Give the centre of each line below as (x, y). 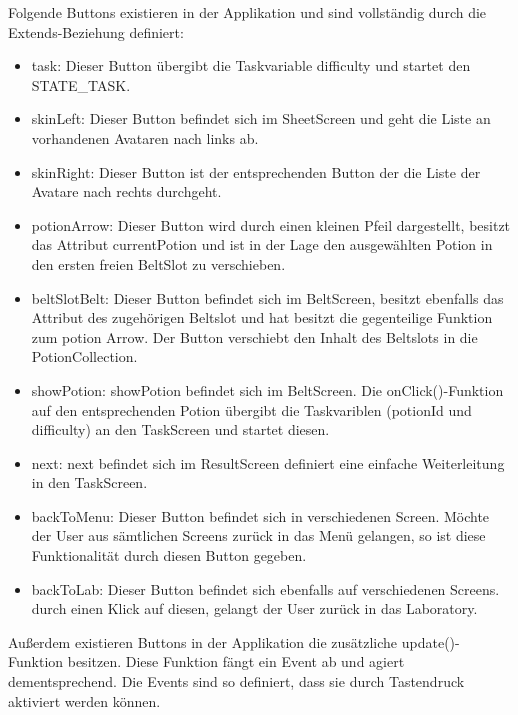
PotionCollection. (84, 356)
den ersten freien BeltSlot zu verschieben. (158, 263)
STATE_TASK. (81, 84)
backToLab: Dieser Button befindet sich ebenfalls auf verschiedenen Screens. (265, 588)
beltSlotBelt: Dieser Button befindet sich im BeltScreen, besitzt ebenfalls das (267, 297)
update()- (430, 641)
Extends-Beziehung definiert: (96, 31)
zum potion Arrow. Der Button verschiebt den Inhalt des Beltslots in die (254, 336)
